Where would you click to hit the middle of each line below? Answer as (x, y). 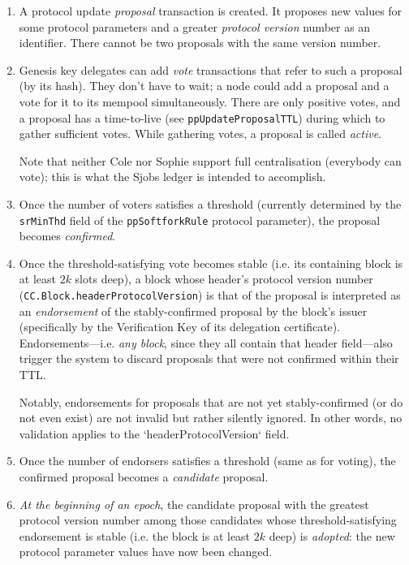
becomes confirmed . (67, 236)
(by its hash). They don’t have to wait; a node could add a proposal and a (204, 86)
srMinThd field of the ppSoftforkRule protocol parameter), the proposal (200, 220)
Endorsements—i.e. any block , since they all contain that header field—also (206, 342)
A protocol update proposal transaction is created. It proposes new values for (211, 11)
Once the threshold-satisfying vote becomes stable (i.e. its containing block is (211, 263)
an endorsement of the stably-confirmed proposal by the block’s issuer (193, 311)
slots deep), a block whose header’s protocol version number (224, 279)
